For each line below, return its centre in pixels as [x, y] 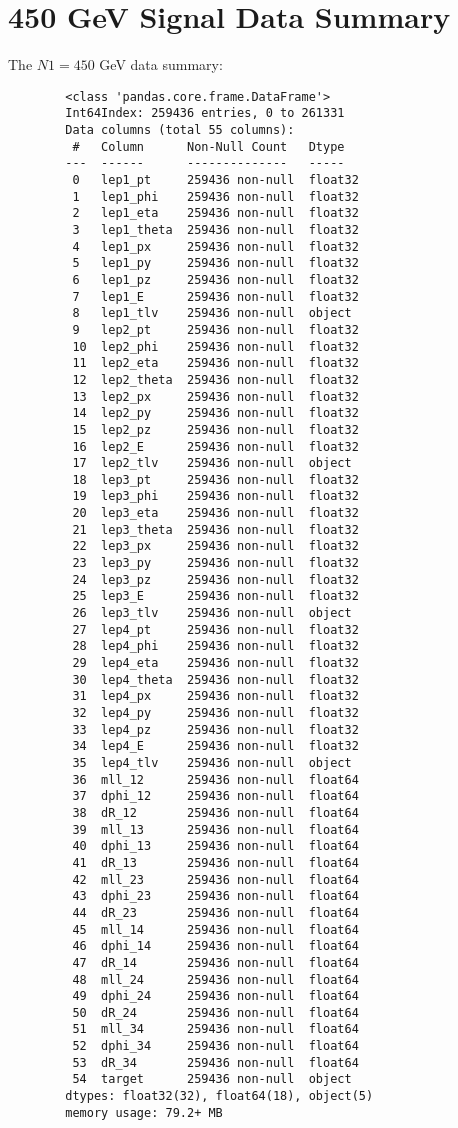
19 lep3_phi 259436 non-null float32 [215, 496]
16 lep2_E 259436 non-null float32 [215, 446]
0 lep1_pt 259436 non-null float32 [215, 180]
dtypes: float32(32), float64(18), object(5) [219, 1096]
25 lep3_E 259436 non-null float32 [215, 596]
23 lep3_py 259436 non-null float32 [215, 563]
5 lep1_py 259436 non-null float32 [215, 263]
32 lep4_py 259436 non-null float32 [215, 713]
